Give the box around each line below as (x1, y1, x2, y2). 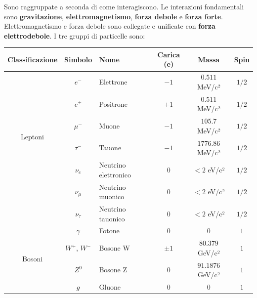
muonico (99, 191, 125, 202)
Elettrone (99, 77, 128, 87)
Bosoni (22, 254, 43, 264)
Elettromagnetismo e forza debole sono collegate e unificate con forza (4, 21, 215, 31)
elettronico (99, 169, 131, 179)
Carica (157, 49, 180, 59)
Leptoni (21, 131, 44, 142)
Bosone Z (99, 264, 128, 275)
